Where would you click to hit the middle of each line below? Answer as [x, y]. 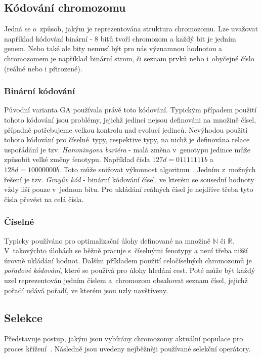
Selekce [24, 317]
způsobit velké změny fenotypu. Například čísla [77, 159]
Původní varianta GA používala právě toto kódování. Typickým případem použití [130, 110]
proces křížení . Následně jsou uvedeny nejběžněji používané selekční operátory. [127, 348]
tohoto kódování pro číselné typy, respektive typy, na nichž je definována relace [127, 140]
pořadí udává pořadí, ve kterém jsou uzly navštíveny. [86, 290]
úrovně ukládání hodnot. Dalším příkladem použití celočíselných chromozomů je [128, 260]
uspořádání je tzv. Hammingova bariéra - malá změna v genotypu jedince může [127, 149]
